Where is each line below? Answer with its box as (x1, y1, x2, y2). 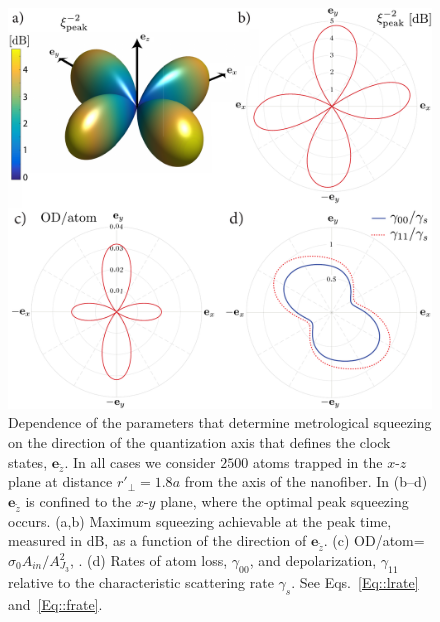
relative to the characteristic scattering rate (8, 571, 274, 592)
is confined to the (25, 490, 132, 511)
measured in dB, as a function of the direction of (8, 530, 307, 551)
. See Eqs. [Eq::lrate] (291, 571, 419, 592)
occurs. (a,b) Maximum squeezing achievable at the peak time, (8, 510, 392, 531)
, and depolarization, (249, 550, 377, 571)
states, (8, 451, 48, 472)
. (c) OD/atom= (323, 530, 425, 551)
